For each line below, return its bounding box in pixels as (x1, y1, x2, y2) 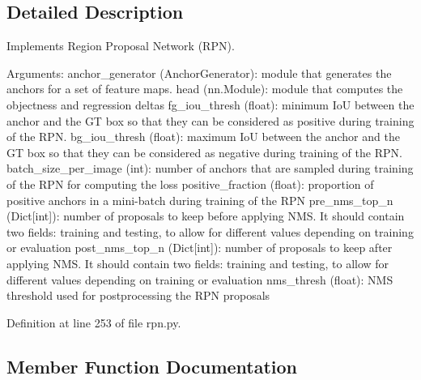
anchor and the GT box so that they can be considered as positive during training (6, 112, 415, 129)
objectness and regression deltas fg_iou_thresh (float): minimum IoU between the (6, 96, 415, 113)
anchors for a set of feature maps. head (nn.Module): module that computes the (6, 80, 403, 97)
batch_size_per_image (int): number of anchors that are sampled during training (6, 160, 414, 177)
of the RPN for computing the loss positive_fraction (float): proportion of (6, 175, 374, 192)
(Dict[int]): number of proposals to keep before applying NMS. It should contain (6, 207, 405, 224)
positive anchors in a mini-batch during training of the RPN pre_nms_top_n (6, 191, 393, 208)
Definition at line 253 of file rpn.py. (6, 314, 181, 331)
